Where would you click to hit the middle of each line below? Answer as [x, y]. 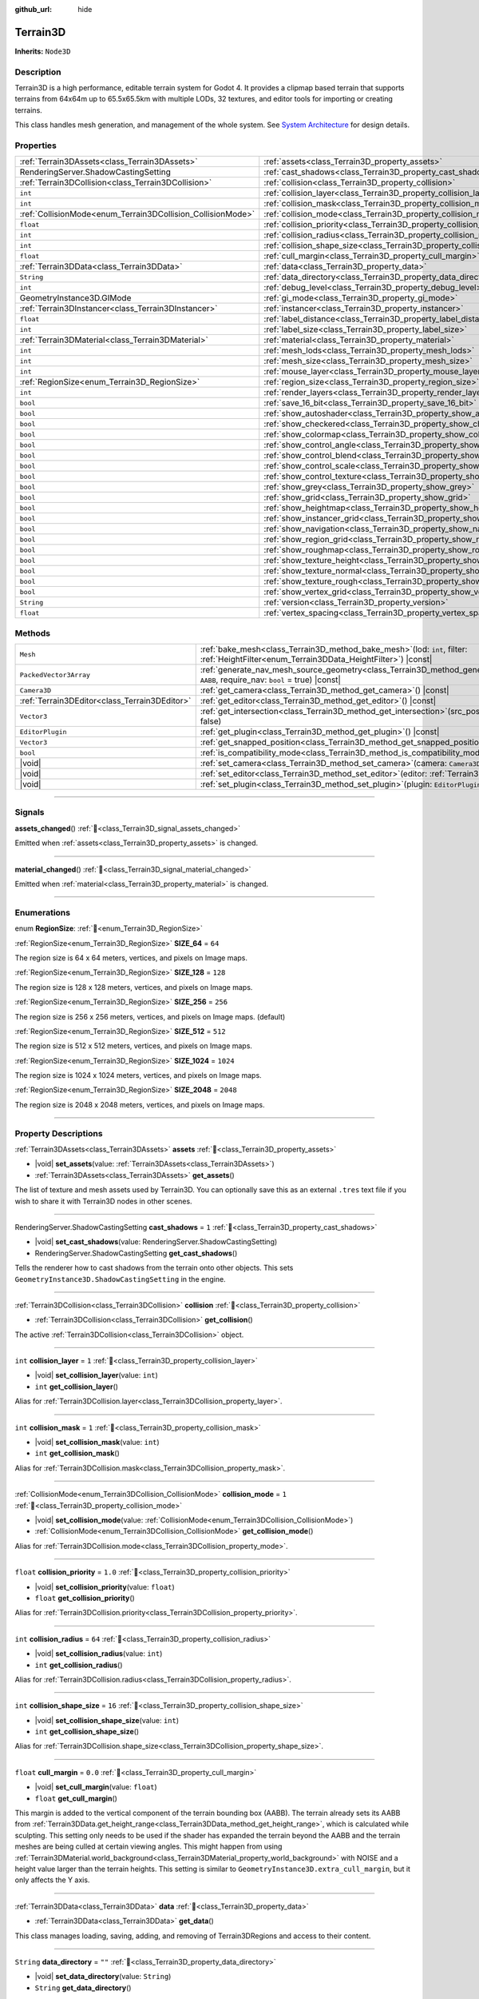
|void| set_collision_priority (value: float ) [105, 1586]
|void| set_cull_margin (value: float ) [96, 1787]
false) [211, 721]
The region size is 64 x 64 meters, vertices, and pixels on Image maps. [131, 958]
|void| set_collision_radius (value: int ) [99, 1654]
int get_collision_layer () [77, 1387]
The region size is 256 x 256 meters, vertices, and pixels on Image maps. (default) [150, 1016]
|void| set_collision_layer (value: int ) [97, 1375]
